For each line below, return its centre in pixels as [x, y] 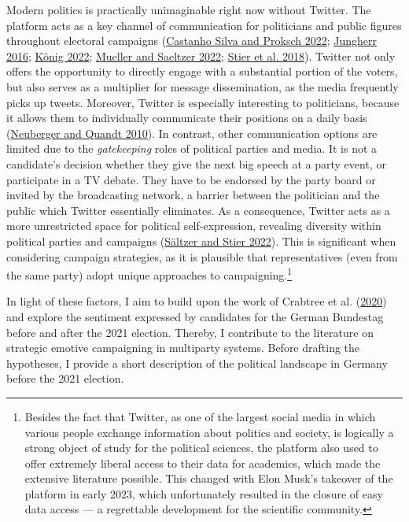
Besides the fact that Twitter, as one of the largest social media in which [200, 416]
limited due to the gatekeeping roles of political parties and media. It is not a [192, 148]
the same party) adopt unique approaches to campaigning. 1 [149, 274]
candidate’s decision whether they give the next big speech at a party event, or [196, 163]
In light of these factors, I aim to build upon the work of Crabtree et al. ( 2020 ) [197, 301]
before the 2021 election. [65, 378]
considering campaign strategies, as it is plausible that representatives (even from [202, 256]
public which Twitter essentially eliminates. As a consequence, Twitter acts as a [198, 210]
